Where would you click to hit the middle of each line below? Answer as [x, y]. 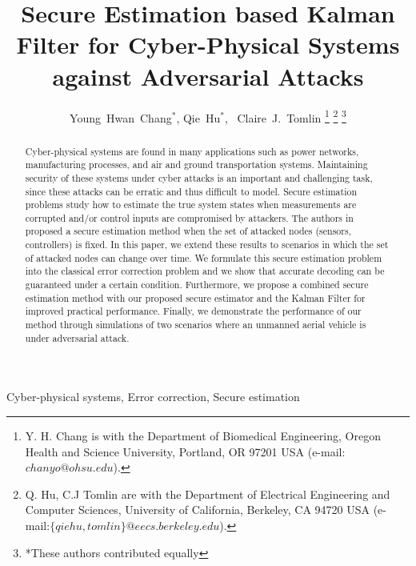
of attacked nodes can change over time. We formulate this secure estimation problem [204, 257]
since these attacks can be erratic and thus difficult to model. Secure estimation [191, 191]
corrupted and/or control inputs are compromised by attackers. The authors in [189, 217]
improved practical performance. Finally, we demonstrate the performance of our [193, 311]
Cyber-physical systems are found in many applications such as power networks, [192, 151]
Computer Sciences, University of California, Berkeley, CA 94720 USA [198, 510]
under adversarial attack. [77, 337]
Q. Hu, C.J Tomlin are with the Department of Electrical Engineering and [208, 494]
